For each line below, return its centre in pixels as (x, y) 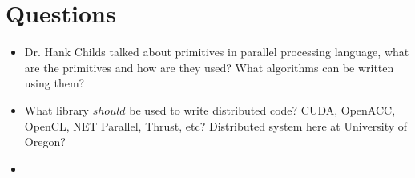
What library (57, 109)
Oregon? (45, 142)
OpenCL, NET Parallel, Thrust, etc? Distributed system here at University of (216, 125)
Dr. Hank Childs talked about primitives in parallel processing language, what (217, 52)
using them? (54, 83)
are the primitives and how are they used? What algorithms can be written (209, 67)
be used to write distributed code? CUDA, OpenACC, (262, 109)
